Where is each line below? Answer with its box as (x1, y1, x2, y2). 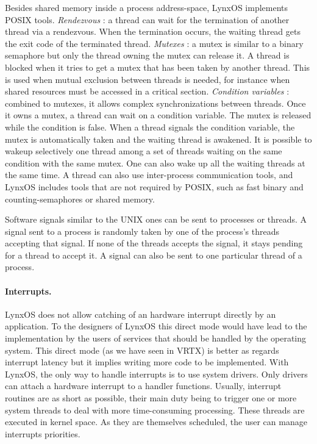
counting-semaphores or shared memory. (5, 192, 155, 205)
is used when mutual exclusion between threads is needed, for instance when (5, 73, 290, 85)
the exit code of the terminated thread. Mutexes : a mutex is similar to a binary (5, 37, 304, 49)
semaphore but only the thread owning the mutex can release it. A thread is (5, 49, 290, 62)
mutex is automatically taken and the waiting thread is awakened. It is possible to (5, 132, 312, 145)
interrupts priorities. (5, 427, 80, 440)
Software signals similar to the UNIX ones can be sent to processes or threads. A (5, 213, 307, 226)
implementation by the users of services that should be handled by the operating (5, 332, 307, 345)
